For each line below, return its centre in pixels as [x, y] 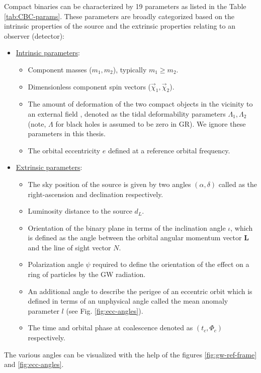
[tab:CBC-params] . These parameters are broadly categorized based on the [119, 16]
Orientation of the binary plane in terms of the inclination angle [127, 227]
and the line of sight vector [69, 247]
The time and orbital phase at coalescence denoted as [110, 328]
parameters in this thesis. [67, 133]
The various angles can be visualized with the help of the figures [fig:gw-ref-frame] [130, 354]
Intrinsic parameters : [48, 53]
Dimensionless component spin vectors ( [90, 86]
